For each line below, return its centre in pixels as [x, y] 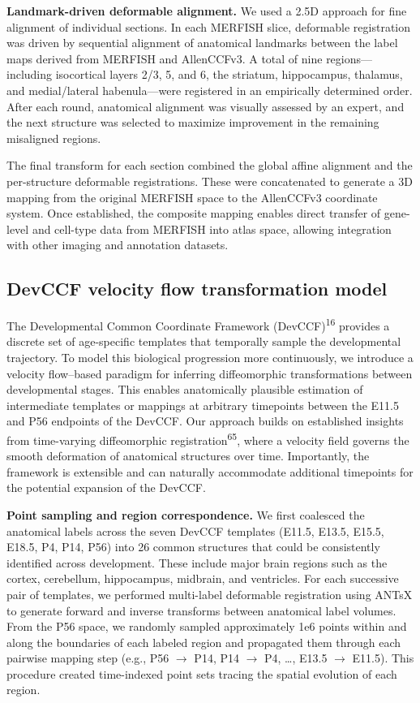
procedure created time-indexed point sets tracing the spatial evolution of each [202, 673]
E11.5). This [383, 658]
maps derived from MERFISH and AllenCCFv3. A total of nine [165, 58]
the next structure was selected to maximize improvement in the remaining [193, 122]
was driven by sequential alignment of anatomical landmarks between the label [202, 43]
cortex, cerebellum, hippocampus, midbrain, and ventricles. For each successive [203, 578]
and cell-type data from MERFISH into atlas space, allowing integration [212, 229]
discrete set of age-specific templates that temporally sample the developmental [204, 341]
